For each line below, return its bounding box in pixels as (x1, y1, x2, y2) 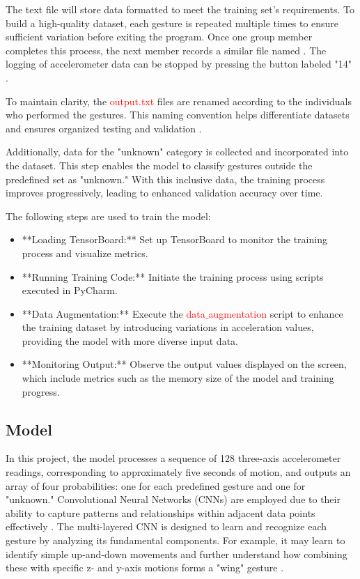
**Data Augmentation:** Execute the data (22, 306, 205, 321)
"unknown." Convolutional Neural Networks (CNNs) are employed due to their (6, 492, 341, 507)
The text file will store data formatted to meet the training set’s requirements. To (6, 2, 354, 16)
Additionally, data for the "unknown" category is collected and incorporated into (6, 144, 349, 159)
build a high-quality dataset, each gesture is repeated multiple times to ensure (6, 15, 339, 30)
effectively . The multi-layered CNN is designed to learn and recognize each (6, 519, 327, 534)
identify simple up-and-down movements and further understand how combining (6, 546, 347, 561)
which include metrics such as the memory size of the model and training (22, 371, 334, 385)
